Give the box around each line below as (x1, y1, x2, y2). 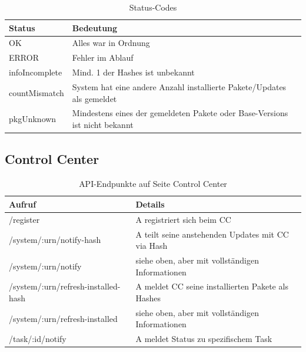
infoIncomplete (9, 66, 62, 78)
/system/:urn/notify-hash (9, 233, 101, 246)
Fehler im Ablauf (72, 51, 134, 64)
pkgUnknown (9, 113, 56, 125)
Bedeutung (72, 21, 118, 34)
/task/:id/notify (9, 333, 66, 345)
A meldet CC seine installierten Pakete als (135, 280, 288, 292)
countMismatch (9, 86, 64, 98)
